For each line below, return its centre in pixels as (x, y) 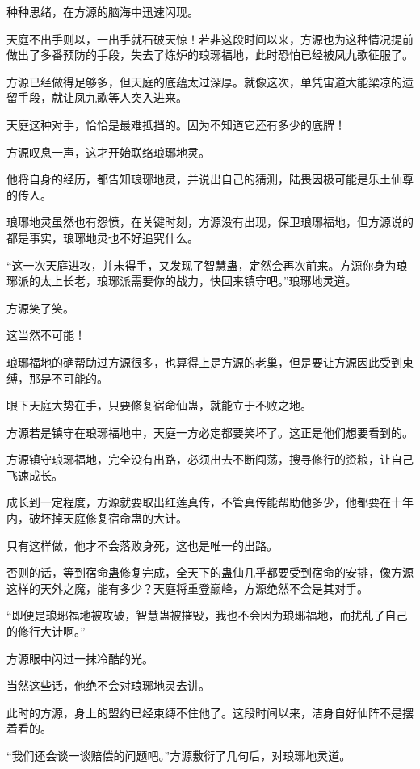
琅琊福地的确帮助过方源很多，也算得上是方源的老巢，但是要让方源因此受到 (204, 361)
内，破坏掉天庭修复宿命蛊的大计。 (97, 518)
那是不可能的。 (68, 378)
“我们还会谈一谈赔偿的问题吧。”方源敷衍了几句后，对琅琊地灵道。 (179, 755)
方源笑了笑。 (40, 307)
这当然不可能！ (46, 335)
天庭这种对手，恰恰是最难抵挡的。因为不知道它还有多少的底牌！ (176, 124)
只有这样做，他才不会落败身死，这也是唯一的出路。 (142, 545)
